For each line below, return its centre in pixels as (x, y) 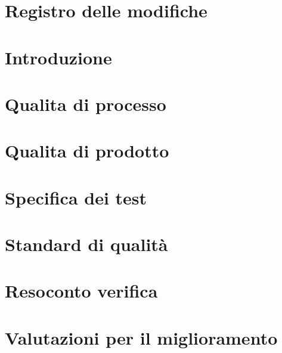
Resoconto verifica (81, 291)
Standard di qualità (86, 244)
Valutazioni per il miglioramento (141, 337)
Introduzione (58, 57)
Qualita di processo (86, 103)
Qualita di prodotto (87, 151)
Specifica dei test (76, 197)
